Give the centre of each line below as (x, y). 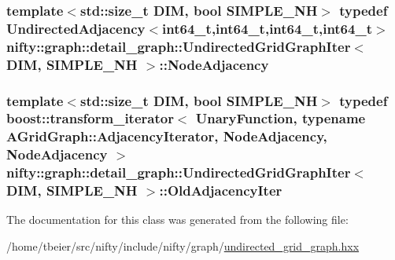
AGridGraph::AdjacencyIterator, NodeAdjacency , (167, 136)
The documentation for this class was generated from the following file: (177, 220)
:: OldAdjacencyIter (221, 190)
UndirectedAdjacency (76, 28)
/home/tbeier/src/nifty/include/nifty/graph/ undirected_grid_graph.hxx (183, 246)
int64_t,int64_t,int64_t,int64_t (267, 28)
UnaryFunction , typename (281, 118)
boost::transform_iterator (90, 118)
